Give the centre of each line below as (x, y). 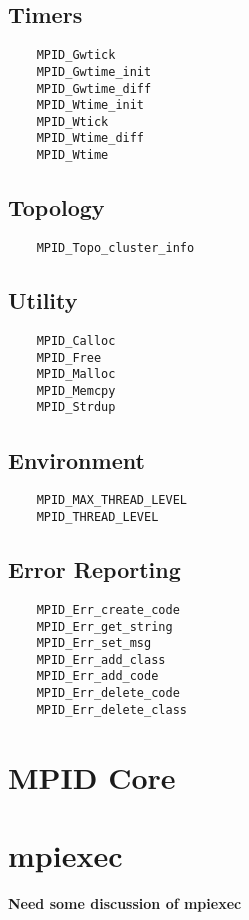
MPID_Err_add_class (101, 659)
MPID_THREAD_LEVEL (97, 517)
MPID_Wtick (72, 121)
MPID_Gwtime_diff (94, 88)
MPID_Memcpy (76, 390)
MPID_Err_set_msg (94, 643)
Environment (76, 459)
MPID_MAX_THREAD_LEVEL (111, 500)
